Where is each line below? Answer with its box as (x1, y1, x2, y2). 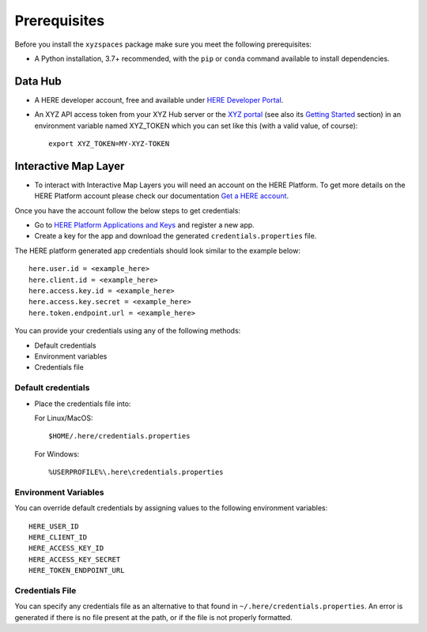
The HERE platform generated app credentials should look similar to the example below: (14, 246, 300, 255)
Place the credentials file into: (34, 399, 131, 408)
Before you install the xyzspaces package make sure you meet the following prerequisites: (14, 39, 312, 49)
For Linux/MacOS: (34, 413, 94, 423)
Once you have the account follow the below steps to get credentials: (14, 205, 241, 215)
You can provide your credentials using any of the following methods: (14, 326, 241, 336)
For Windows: (34, 449, 80, 458)
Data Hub (14, 74, 62, 88)
